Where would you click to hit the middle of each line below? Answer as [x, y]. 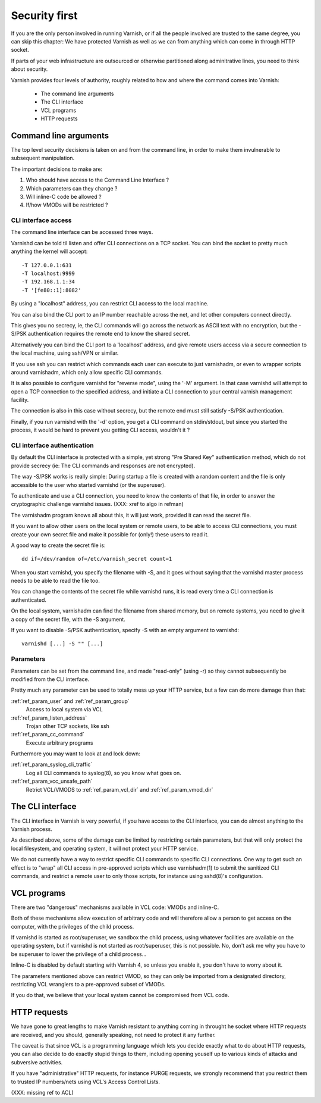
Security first [44, 15]
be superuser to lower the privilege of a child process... [79, 954]
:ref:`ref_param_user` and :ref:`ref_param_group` [70, 701]
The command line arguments [77, 93]
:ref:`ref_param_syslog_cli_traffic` [52, 764]
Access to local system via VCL [64, 710]
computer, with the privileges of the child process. [73, 926]
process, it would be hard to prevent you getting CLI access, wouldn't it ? [100, 430]
